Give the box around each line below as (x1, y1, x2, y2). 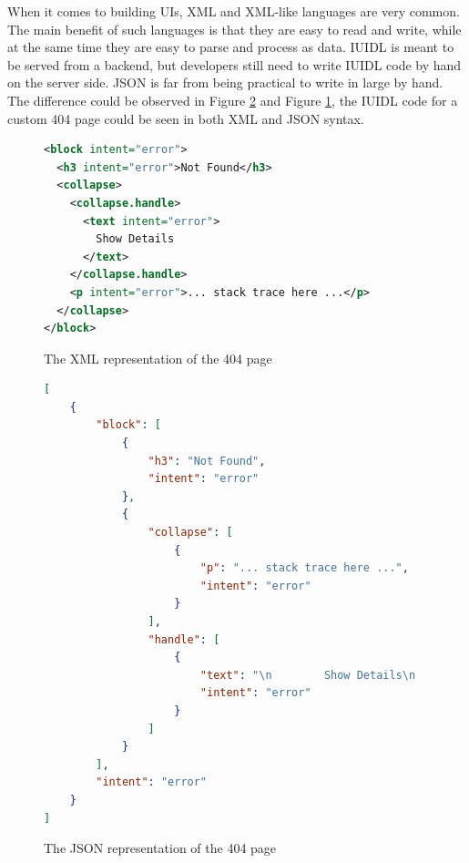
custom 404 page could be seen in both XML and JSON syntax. (7, 108, 364, 128)
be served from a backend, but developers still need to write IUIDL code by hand (7, 55, 462, 74)
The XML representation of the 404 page (44, 348, 272, 367)
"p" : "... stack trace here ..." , (199, 561, 409, 575)
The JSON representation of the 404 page (44, 838, 277, 858)
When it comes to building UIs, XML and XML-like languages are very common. (7, 2, 460, 20)
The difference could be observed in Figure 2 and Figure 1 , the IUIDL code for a (7, 90, 458, 109)
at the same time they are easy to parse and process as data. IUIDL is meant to (7, 37, 454, 57)
